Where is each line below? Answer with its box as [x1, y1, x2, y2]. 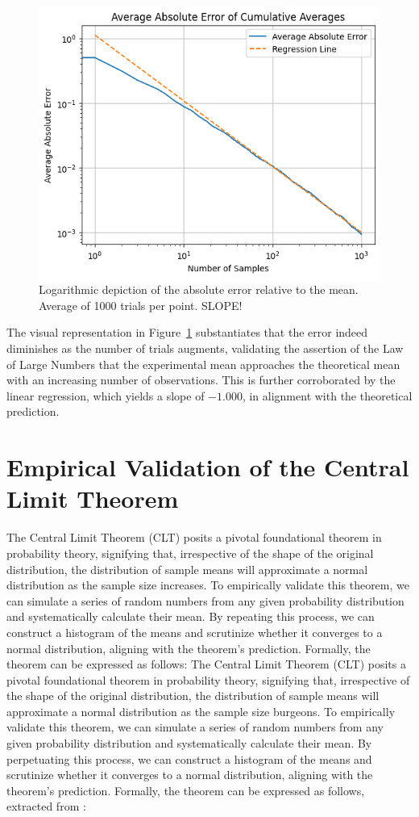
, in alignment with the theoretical [242, 387, 413, 404]
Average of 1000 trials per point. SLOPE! [39, 296, 243, 313]
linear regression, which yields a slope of [6, 387, 205, 404]
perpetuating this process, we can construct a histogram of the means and [6, 750, 372, 767]
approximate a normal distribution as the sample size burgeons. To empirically [6, 702, 396, 719]
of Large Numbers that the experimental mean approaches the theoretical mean [6, 355, 400, 372]
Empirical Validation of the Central [6, 450, 409, 484]
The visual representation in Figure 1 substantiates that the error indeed [6, 324, 368, 341]
